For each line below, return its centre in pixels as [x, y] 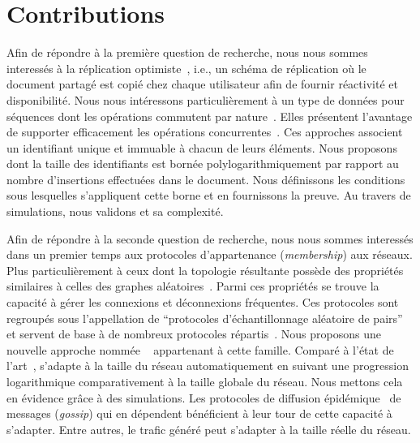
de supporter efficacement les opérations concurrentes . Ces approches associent [205, 132]
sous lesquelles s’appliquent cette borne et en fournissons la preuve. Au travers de [209, 195]
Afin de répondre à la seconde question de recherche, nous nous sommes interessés [210, 238]
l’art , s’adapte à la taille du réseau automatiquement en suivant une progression [208, 366]
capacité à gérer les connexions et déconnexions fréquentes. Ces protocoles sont [203, 302]
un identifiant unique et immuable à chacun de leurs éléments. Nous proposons [202, 147]
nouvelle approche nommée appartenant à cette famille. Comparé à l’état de [200, 349]
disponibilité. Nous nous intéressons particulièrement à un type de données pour [206, 99]
